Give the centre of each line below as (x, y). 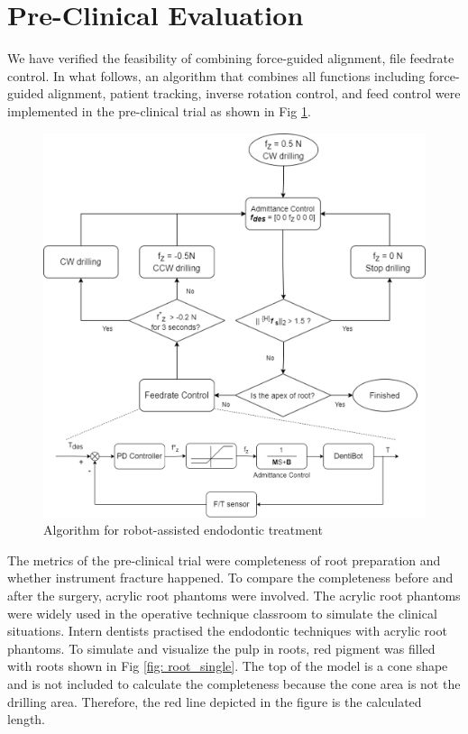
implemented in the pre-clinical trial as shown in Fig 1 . (159, 110)
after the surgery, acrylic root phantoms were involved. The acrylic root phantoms (234, 595)
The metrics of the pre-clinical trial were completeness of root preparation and (224, 560)
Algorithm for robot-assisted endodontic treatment (183, 530)
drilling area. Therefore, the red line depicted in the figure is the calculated (215, 701)
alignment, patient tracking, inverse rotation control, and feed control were (254, 93)
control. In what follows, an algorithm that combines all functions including (216, 75)
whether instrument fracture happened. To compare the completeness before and (230, 578)
